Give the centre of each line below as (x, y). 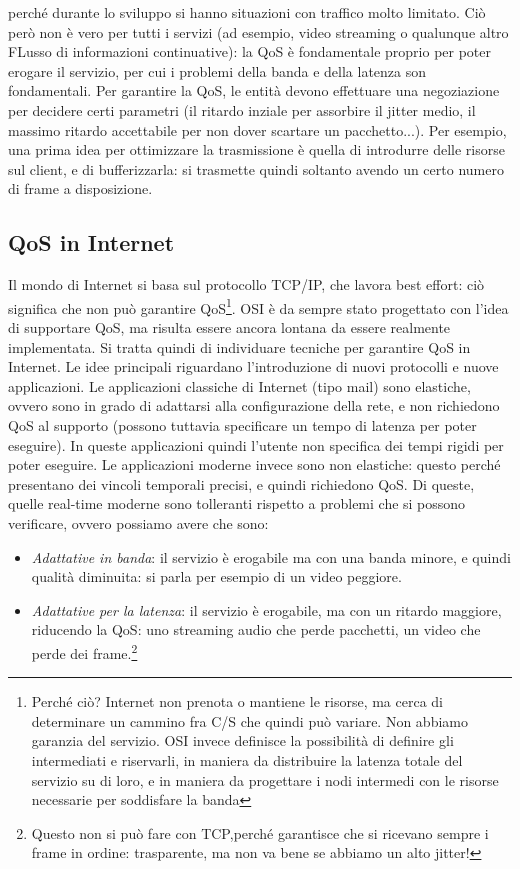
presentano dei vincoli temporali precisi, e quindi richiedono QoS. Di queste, (241, 483)
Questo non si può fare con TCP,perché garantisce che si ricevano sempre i (260, 832)
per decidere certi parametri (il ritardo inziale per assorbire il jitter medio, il (242, 109)
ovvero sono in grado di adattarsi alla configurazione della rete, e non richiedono (254, 405)
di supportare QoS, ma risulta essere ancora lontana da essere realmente (229, 326)
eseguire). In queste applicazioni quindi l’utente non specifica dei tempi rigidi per (256, 444)
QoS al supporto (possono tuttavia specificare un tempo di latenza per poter (242, 424)
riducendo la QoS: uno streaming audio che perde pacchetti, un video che (256, 629)
